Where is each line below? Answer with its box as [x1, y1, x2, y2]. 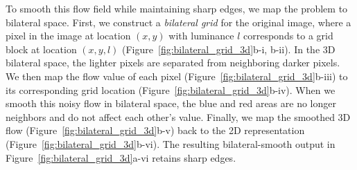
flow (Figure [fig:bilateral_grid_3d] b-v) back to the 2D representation [6, 123, 305, 138]
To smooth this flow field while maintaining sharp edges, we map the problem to [6, 1, 348, 15]
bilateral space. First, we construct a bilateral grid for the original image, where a [6, 15, 351, 29]
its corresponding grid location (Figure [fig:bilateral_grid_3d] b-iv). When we [6, 82, 336, 97]
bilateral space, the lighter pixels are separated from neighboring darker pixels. [6, 55, 340, 70]
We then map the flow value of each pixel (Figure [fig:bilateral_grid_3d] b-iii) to [6, 68, 348, 83]
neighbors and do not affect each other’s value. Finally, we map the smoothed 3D [6, 109, 351, 124]
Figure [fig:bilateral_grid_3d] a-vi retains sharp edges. [6, 150, 236, 164]
